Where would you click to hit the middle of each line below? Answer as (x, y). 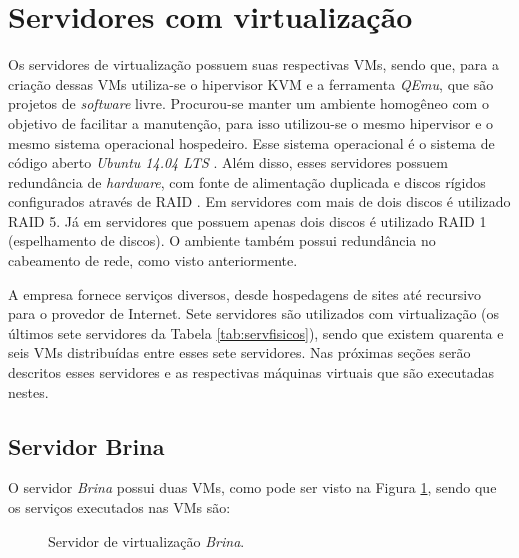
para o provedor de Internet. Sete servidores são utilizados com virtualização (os (254, 313)
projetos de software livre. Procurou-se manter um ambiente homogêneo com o (248, 103)
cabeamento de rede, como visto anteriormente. (153, 260)
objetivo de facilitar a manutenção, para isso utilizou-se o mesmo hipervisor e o (251, 122)
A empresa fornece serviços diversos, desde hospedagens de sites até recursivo (245, 293)
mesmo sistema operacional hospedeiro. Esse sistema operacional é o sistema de (251, 142)
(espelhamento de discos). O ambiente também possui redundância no (222, 240)
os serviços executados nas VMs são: (119, 507)
